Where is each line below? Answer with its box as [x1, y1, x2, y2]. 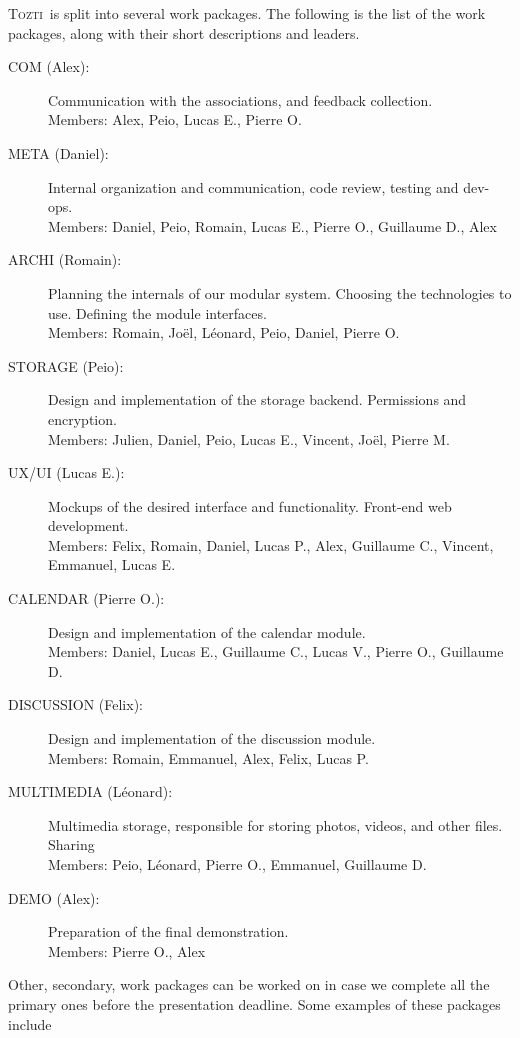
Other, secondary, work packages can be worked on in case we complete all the [8, 974, 490, 995]
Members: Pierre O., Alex [48, 940, 206, 961]
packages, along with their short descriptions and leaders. [8, 22, 360, 43]
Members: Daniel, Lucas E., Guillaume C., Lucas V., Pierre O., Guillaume [48, 641, 504, 662]
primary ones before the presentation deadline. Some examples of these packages [8, 993, 501, 1014]
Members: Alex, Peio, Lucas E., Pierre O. [48, 109, 302, 130]
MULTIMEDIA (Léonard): [8, 781, 173, 802]
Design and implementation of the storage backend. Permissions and [48, 389, 467, 410]
